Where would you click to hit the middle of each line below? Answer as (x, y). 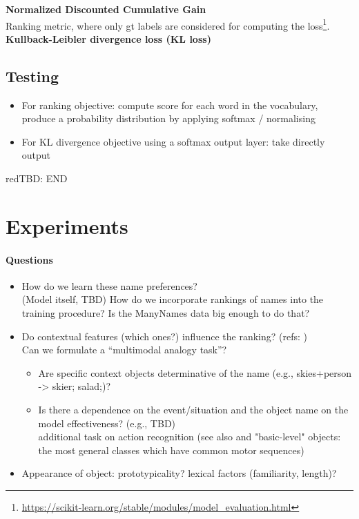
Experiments (67, 225)
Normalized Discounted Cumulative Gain (106, 9)
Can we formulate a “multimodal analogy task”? (124, 350)
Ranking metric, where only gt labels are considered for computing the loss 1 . (168, 24)
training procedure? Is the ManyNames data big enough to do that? (166, 312)
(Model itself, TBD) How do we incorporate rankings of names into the (173, 299)
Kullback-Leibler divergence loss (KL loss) (108, 38)
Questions (29, 259)
